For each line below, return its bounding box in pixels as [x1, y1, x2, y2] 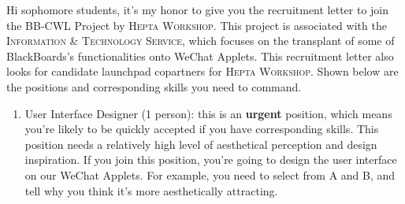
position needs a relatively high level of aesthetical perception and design [24, 135, 377, 152]
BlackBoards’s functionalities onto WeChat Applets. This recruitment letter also [6, 47, 394, 64]
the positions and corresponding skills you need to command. [6, 78, 302, 95]
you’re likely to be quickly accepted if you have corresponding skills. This [24, 121, 379, 137]
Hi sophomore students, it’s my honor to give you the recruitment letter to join [6, 2, 389, 17]
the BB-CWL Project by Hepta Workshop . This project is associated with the [6, 17, 387, 33]
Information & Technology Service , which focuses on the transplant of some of [6, 32, 395, 49]
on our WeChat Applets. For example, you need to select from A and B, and [24, 166, 396, 183]
